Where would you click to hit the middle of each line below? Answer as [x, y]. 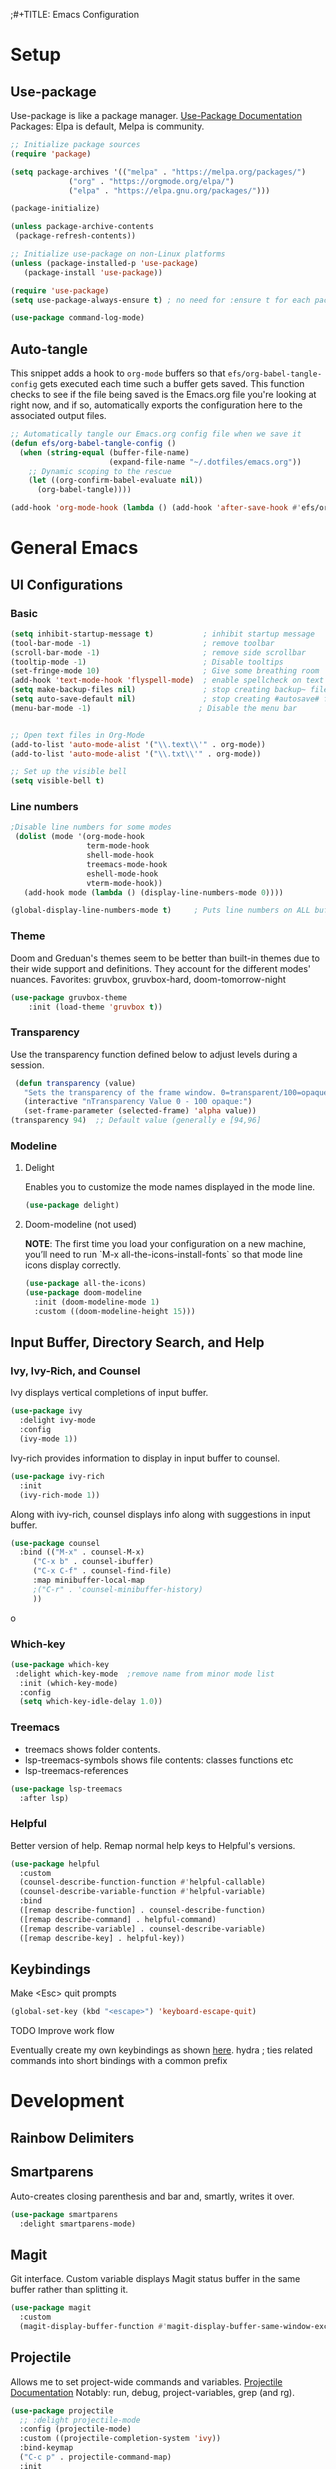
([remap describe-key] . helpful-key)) [102, 1938]
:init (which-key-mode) [68, 1683]
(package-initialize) [55, 209]
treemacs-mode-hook [127, 864]
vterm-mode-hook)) [124, 883]
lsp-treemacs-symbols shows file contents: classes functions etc [159, 1760]
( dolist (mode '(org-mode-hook [79, 837]
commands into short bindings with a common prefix [119, 2061]
